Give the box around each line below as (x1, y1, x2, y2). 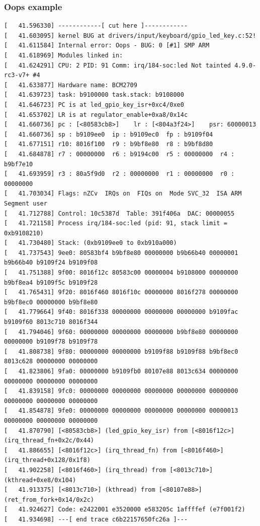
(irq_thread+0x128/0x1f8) (4, 456, 91, 464)
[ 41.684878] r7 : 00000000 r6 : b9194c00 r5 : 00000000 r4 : (4, 150, 235, 158)
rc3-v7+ (4, 72, 30, 79)
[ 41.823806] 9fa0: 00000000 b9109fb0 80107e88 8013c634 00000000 (4, 368, 238, 375)
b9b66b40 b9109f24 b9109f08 (4, 259, 98, 267)
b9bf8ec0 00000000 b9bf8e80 (4, 298, 98, 306)
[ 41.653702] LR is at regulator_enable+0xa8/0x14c (4, 111, 188, 118)
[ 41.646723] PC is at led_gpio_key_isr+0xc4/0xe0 (4, 101, 184, 108)
